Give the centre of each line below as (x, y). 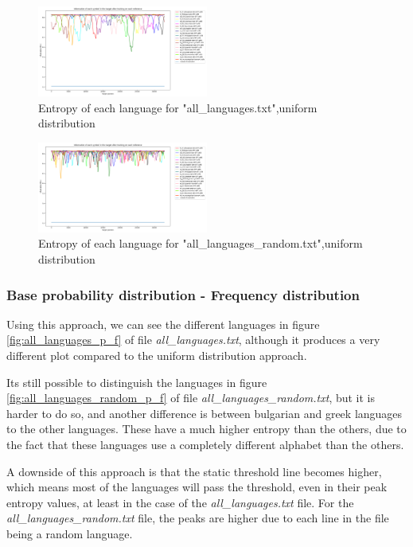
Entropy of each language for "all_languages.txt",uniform (178, 107)
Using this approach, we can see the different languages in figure (163, 324)
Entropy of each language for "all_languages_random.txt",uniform (201, 243)
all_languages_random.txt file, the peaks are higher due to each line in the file (198, 518)
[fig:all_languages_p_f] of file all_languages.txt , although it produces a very (193, 340)
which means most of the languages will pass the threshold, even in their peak (197, 487)
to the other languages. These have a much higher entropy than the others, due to (206, 429)
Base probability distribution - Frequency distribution (183, 294)
